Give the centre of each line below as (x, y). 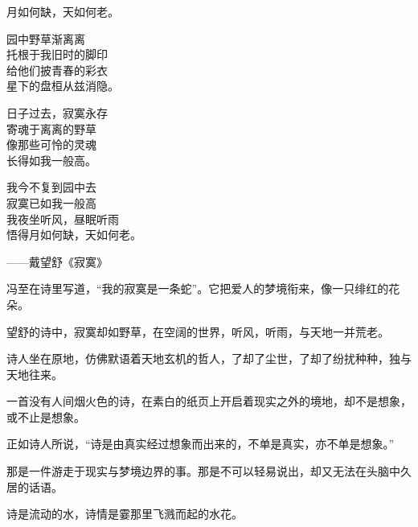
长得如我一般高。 (51, 160)
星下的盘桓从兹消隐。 (63, 86)
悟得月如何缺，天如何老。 (74, 235)
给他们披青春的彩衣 (57, 70)
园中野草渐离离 (46, 38)
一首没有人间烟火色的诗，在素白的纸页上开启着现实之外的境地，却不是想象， (209, 401)
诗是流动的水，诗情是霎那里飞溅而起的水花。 (125, 514)
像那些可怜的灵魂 (51, 144)
